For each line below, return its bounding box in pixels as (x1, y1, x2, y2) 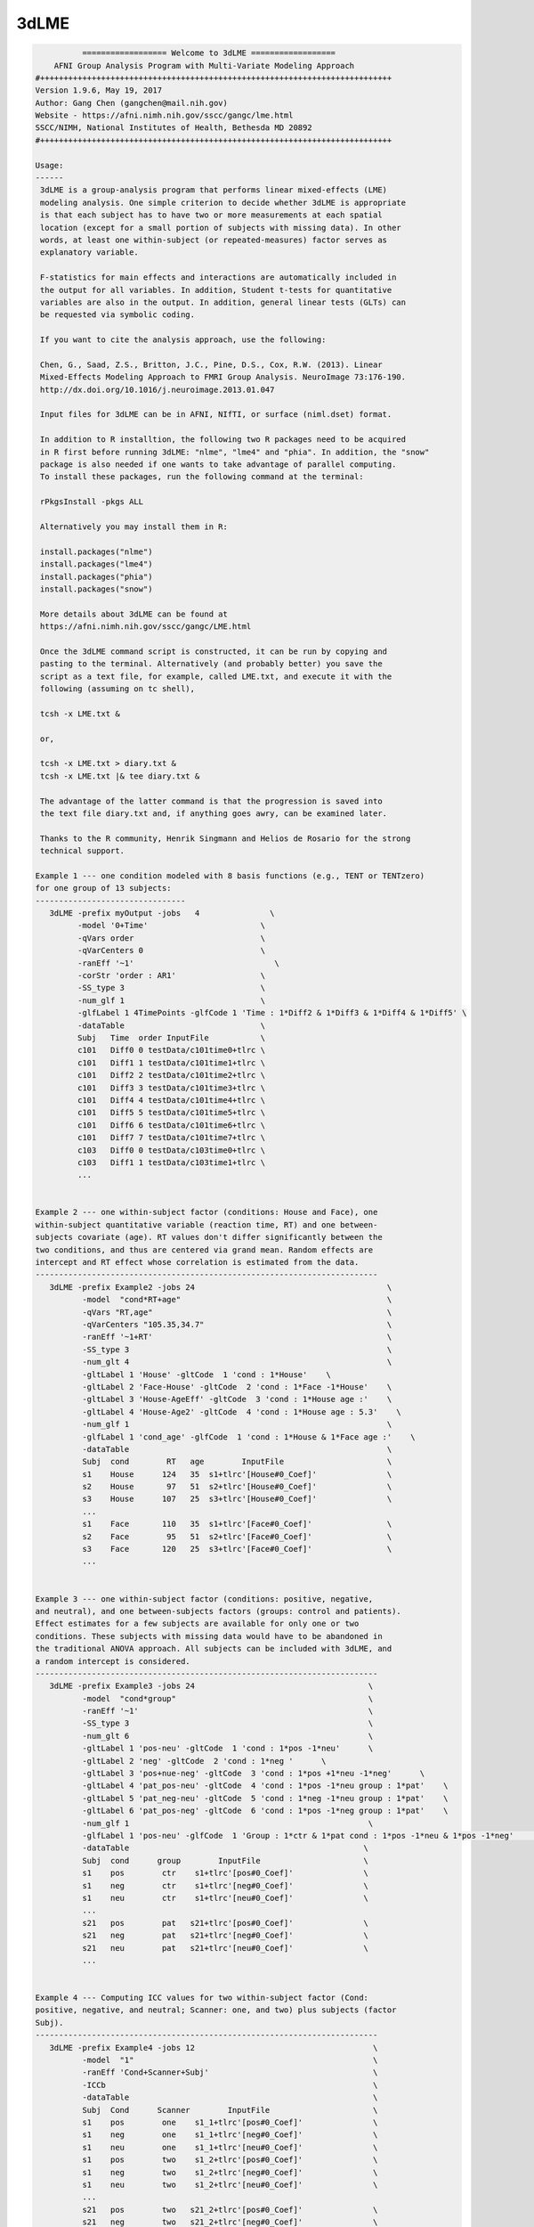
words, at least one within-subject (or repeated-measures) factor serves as (40, 235, 387, 245)
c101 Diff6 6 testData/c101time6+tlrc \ (77, 1120, 266, 1130)
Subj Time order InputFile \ (77, 1033, 266, 1042)
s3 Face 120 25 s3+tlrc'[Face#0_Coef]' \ (81, 1544, 392, 1554)
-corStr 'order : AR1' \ (77, 971, 266, 981)
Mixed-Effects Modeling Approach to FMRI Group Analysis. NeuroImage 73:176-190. (40, 372, 407, 382)
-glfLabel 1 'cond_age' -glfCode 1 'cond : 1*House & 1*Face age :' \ (81, 1432, 416, 1442)
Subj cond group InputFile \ (81, 1856, 369, 1865)
